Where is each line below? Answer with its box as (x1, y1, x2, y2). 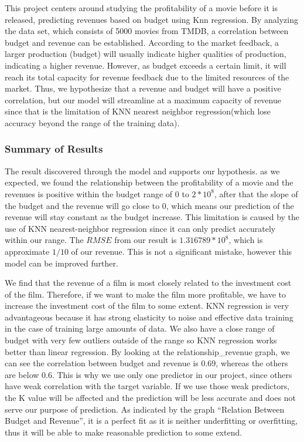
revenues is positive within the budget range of (5, 187, 173, 200)
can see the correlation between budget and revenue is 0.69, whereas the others (5, 357, 288, 369)
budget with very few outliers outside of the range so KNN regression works (5, 334, 277, 346)
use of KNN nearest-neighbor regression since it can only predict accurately (5, 222, 276, 234)
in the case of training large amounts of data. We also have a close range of (5, 322, 275, 335)
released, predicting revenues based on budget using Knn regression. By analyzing (5, 13, 298, 25)
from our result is (114, 234, 177, 246)
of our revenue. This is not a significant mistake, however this (71, 245, 292, 257)
